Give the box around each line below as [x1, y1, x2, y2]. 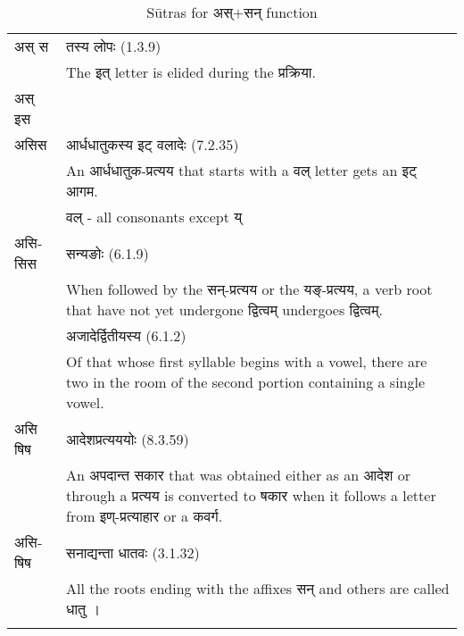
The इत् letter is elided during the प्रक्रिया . [65, 62, 316, 82]
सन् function [244, 2, 318, 22]
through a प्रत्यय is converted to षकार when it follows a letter [65, 485, 436, 506]
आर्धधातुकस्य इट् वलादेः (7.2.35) [65, 134, 239, 155]
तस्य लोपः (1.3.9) [65, 36, 162, 56]
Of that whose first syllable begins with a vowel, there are [65, 351, 427, 372]
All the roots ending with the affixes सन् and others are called [65, 578, 450, 598]
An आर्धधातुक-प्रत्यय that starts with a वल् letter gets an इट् [65, 160, 418, 180]
